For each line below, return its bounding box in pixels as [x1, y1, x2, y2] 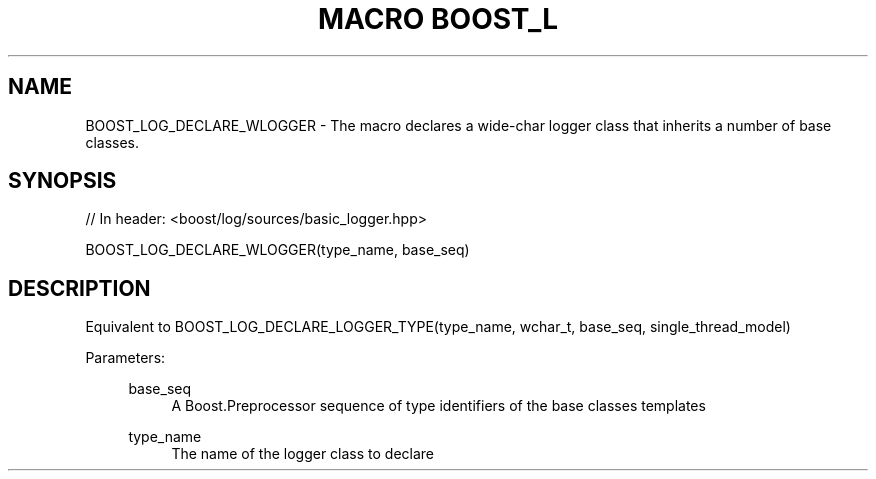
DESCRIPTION [8, 275, 151, 301]
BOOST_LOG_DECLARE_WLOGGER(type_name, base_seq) [85, 241, 470, 259]
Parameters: [85, 349, 166, 367]
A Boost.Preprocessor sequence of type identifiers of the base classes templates [171, 397, 706, 415]
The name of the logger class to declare [171, 445, 435, 463]
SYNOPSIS [8, 168, 117, 194]
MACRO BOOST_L [317, 2, 559, 36]
